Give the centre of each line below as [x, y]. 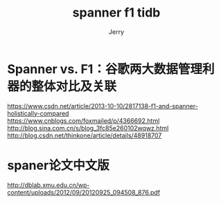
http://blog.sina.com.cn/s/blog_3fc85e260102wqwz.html [88, 128]
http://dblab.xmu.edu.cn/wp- [48, 185]
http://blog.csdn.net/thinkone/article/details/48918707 [85, 135]
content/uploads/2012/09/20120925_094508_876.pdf [84, 192]
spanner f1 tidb [116, 13]
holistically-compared [38, 113]
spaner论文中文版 [58, 165]
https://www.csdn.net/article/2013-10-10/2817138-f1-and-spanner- [103, 106]
